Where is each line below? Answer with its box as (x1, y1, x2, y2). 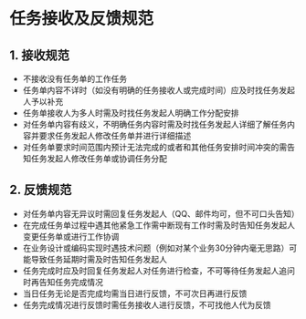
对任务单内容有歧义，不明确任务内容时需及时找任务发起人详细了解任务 (22, 119, 288, 129)
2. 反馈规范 (9, 182, 72, 198)
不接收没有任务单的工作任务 (22, 74, 128, 84)
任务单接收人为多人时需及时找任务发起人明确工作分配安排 (22, 108, 239, 118)
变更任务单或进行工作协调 (22, 231, 120, 242)
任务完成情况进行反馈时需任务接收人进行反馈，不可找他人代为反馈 (22, 299, 271, 310)
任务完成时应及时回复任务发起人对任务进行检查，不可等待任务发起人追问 (22, 265, 295, 276)
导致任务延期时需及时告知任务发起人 (30, 253, 167, 264)
